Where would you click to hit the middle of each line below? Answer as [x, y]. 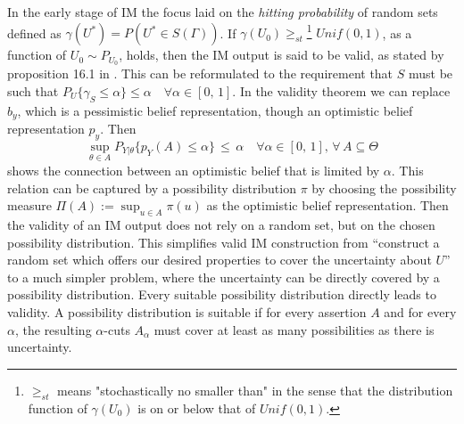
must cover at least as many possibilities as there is [294, 329]
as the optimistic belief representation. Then [327, 205]
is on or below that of [197, 408]
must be [431, 73]
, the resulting [53, 329]
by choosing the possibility [384, 188]
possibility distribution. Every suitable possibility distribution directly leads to [222, 294]
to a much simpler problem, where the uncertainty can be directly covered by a [224, 277]
